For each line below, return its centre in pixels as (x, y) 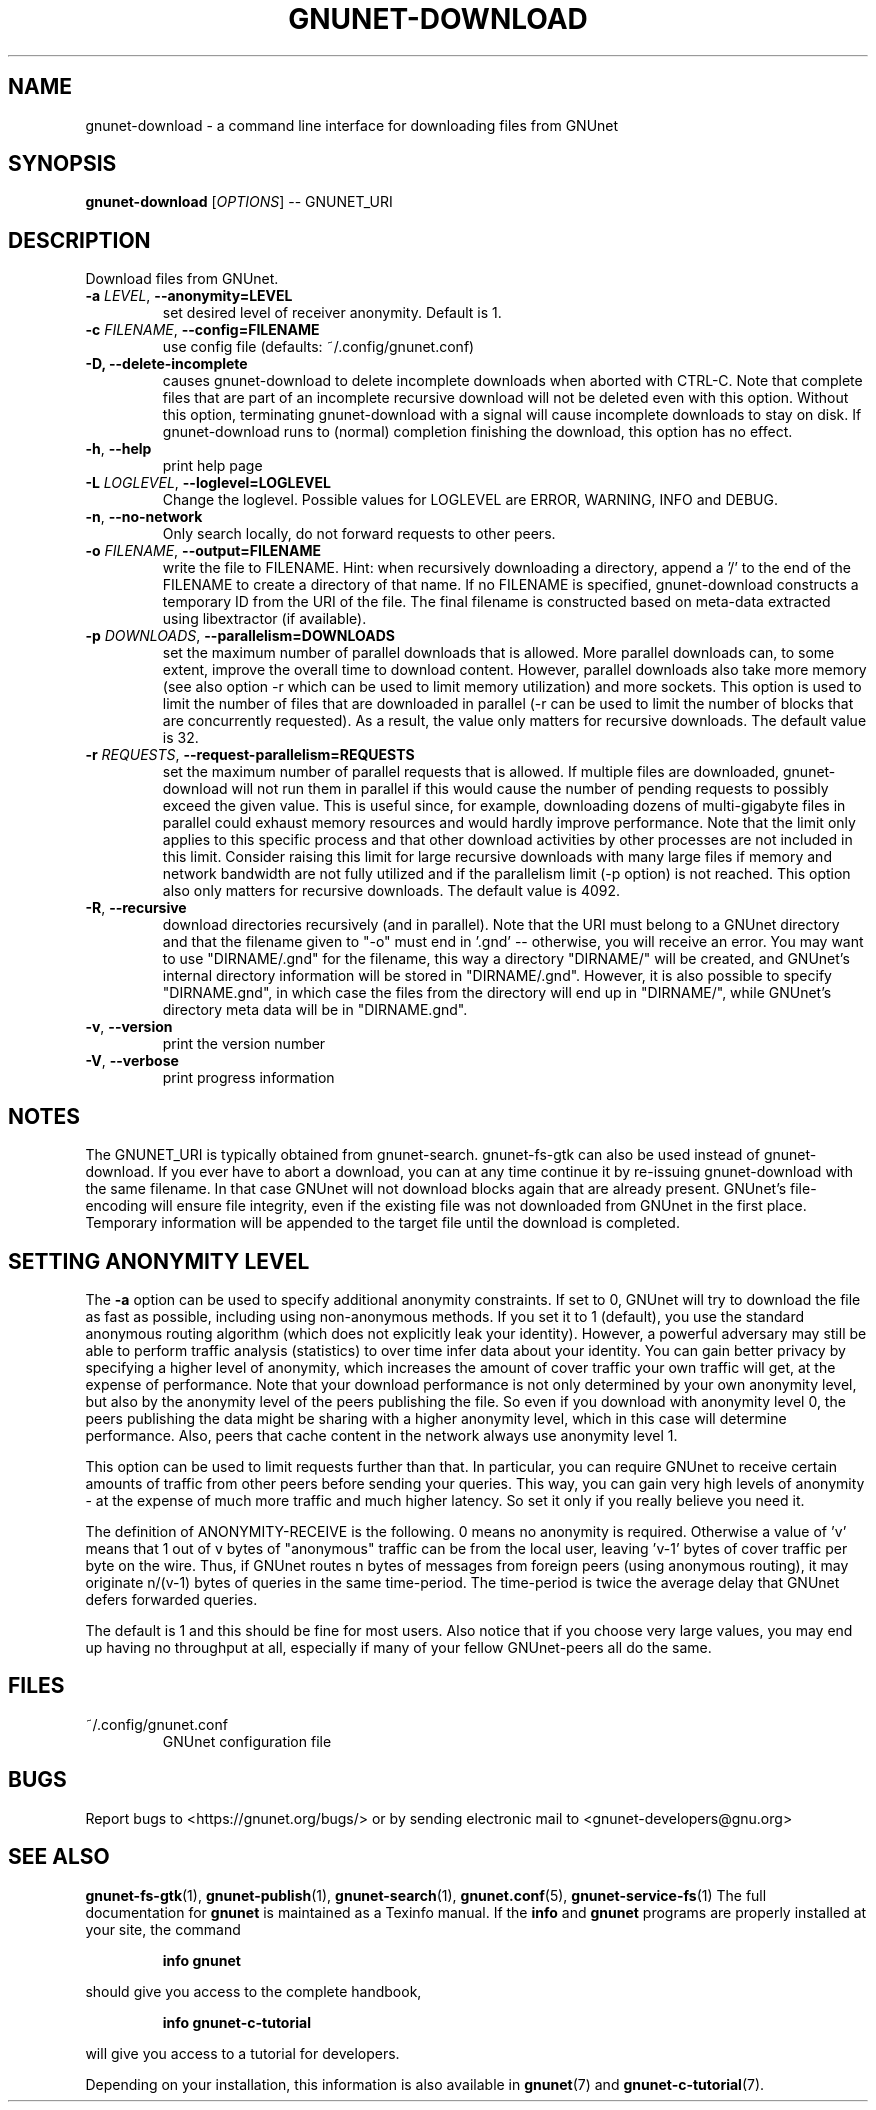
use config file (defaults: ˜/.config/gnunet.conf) (318, 347)
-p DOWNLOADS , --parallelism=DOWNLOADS (240, 636)
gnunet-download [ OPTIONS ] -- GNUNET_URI (239, 202)
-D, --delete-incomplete (166, 364)
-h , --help (118, 449)
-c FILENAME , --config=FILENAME (202, 330)
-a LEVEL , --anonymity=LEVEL (189, 296)
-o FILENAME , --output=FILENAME (203, 551)
